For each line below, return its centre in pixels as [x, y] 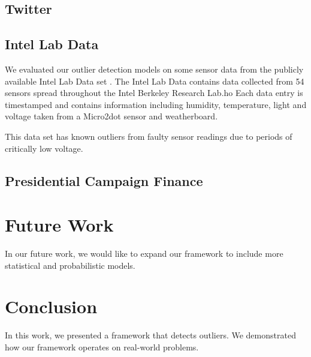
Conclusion [51, 306]
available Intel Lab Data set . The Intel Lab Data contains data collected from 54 [155, 81]
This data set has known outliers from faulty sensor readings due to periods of [149, 136]
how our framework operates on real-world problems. [102, 346]
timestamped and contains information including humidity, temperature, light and [156, 104]
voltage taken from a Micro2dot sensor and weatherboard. [111, 116]
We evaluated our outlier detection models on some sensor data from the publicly [154, 69]
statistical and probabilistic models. [70, 265]
